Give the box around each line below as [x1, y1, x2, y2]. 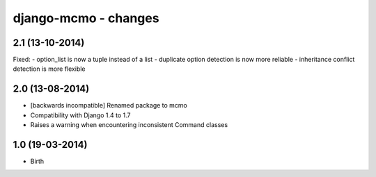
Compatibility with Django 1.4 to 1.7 [30, 111, 131, 119]
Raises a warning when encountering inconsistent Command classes [30, 121, 228, 129]
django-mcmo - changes [13, 10, 159, 26]
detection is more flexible [13, 65, 86, 73]
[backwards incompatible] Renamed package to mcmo [30, 101, 188, 110]
